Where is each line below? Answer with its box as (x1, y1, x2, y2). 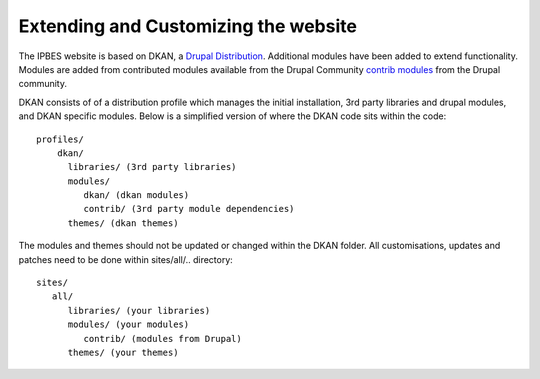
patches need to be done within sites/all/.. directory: (18, 253, 234, 265)
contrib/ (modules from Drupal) (83, 333, 242, 344)
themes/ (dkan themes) (67, 217, 179, 229)
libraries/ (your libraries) (67, 305, 211, 316)
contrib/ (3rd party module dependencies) (83, 203, 295, 215)
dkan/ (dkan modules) (83, 190, 190, 201)
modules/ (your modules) (67, 319, 190, 330)
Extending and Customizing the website (18, 15, 357, 37)
